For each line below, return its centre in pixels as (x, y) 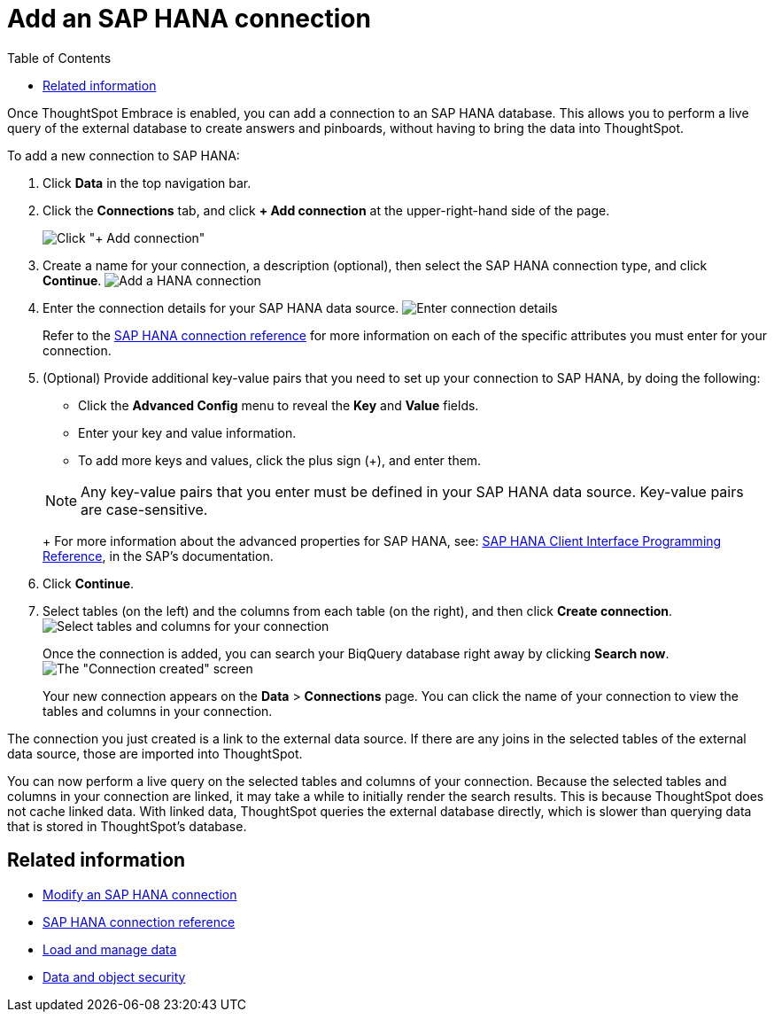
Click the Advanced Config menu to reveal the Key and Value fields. (279, 405)
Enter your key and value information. (187, 432)
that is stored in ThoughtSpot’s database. (127, 826)
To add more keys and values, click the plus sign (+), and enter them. (280, 460)
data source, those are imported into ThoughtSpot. (155, 753)
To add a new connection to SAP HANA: (124, 155)
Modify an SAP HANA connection (140, 894)
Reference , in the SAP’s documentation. (158, 556)
